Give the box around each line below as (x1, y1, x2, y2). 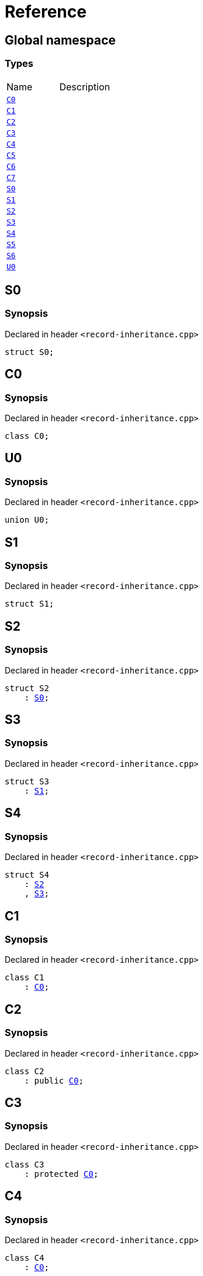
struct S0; (5, 347, 54, 357)
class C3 (5, 1159, 44, 1169)
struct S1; (5, 599, 54, 609)
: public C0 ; (24, 1075, 84, 1085)
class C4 (5, 1253, 44, 1263)
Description (59, 80, 110, 93)
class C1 (5, 973, 44, 983)
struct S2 (5, 683, 49, 693)
